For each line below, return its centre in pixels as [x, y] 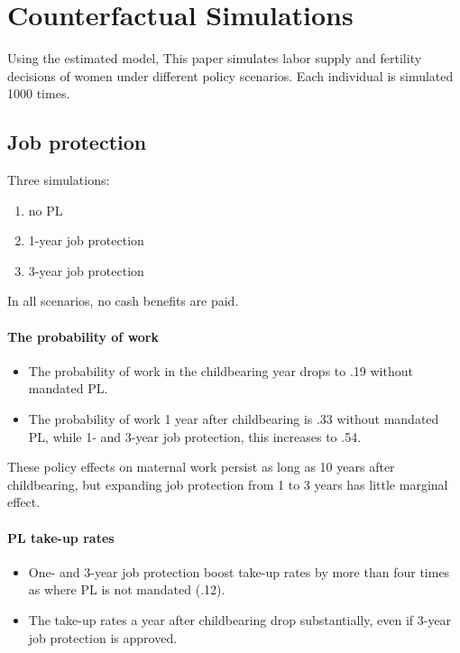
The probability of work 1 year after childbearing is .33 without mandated [234, 419]
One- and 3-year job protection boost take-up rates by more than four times [239, 571]
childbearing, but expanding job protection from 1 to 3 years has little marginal [228, 484]
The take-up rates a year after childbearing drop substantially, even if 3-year [240, 620]
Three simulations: [59, 180]
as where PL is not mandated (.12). [127, 589]
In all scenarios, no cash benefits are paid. [123, 301]
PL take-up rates [61, 537]
